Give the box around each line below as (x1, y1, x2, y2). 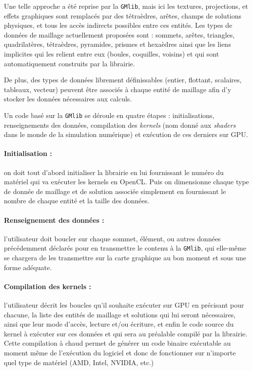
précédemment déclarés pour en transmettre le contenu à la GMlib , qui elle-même (4, 243, 246, 253)
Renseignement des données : (4, 215, 104, 225)
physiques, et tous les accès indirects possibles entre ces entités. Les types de (4, 20, 233, 30)
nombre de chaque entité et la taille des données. (4, 195, 150, 206)
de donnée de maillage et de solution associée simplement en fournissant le (4, 186, 226, 196)
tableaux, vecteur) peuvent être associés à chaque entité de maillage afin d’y (4, 84, 232, 94)
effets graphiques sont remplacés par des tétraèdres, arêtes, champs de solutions (4, 10, 242, 20)
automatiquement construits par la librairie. (4, 58, 135, 68)
